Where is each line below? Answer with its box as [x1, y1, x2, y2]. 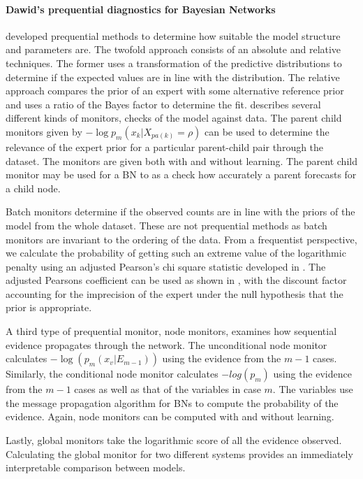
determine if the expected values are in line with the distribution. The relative [6, 69, 340, 84]
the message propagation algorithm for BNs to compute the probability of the [6, 395, 339, 410]
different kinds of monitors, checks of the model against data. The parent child [6, 110, 342, 125]
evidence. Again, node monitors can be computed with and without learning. [6, 409, 334, 424]
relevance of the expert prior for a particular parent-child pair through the [6, 139, 324, 154]
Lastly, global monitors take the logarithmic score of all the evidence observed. [6, 433, 342, 448]
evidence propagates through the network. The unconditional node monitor [6, 337, 327, 352]
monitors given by [6, 124, 82, 138]
